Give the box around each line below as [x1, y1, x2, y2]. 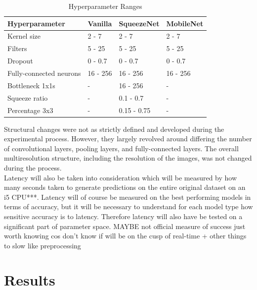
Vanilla [87, 18, 112, 28]
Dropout [7, 56, 33, 66]
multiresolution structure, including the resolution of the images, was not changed [4, 153, 252, 163]
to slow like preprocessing [4, 240, 81, 250]
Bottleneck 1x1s [7, 80, 55, 90]
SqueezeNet [119, 18, 160, 28]
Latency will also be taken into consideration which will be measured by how [4, 172, 237, 182]
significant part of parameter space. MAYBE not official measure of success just [4, 221, 246, 231]
